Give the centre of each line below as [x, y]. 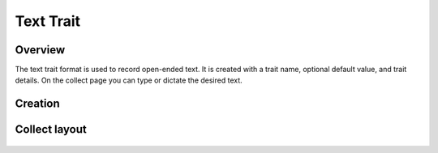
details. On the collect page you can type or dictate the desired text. [129, 80]
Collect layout [51, 130]
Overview [40, 50]
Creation [37, 104]
